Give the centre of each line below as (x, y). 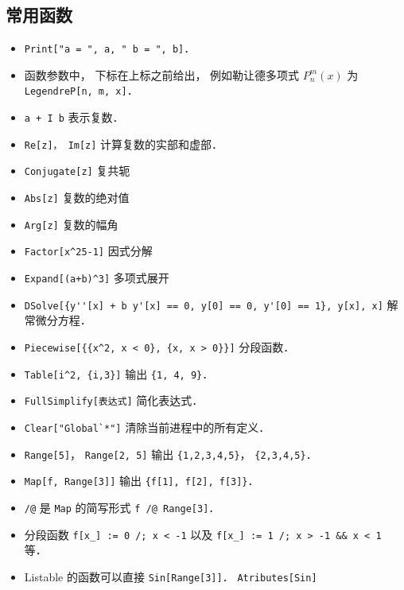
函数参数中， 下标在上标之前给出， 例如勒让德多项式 (162, 74)
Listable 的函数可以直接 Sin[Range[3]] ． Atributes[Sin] (171, 576)
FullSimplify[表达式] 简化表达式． (114, 400)
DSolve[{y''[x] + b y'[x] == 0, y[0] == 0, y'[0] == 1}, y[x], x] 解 (211, 304)
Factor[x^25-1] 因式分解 (88, 251)
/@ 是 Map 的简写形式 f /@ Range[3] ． (122, 507)
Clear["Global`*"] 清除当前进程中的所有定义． (147, 427)
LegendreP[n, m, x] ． (81, 90)
